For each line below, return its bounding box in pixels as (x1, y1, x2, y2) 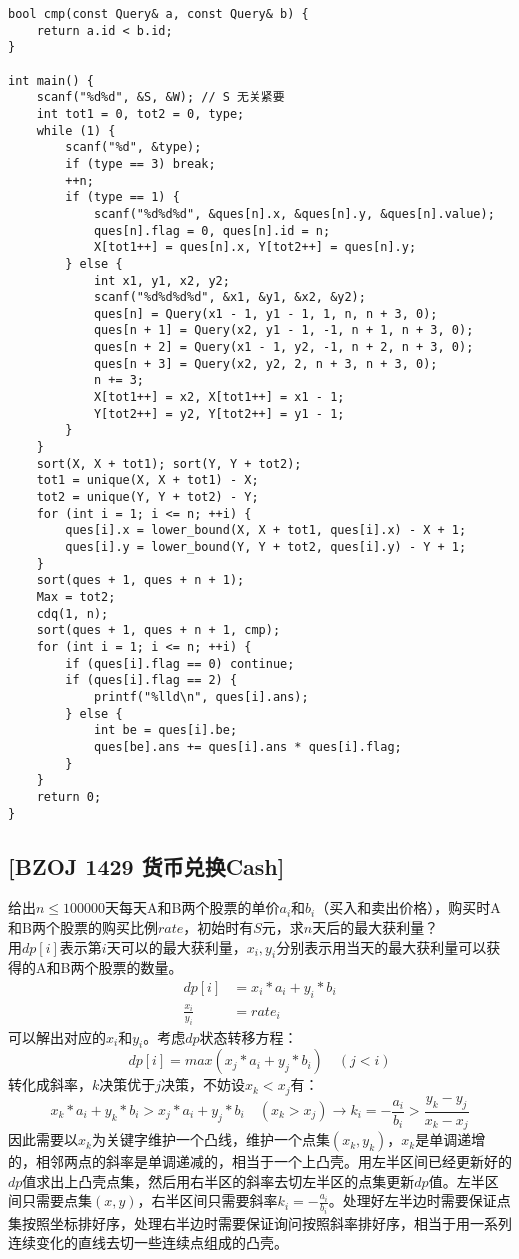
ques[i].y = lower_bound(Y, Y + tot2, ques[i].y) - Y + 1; (65, 540, 467, 554)
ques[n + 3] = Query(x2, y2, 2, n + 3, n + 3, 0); (93, 356, 438, 371)
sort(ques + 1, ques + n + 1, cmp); (36, 623, 281, 638)
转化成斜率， (8, 1074, 92, 1095)
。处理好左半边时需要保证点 (328, 1190, 511, 1211)
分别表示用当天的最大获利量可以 (276, 936, 487, 957)
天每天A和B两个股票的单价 (105, 897, 280, 918)
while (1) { (36, 123, 116, 138)
